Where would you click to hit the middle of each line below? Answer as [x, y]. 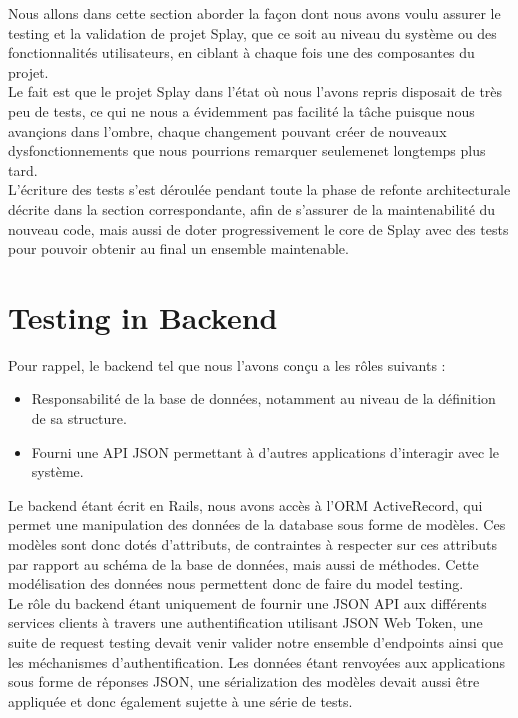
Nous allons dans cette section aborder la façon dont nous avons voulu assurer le [254, 13]
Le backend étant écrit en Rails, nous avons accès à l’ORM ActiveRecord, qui [245, 504]
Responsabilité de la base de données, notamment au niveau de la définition [263, 398]
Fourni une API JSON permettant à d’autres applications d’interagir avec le [265, 451]
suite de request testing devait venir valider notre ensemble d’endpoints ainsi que [255, 641]
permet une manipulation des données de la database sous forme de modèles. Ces [257, 524]
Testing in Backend [143, 316]
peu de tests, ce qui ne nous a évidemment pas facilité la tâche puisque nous [241, 110]
